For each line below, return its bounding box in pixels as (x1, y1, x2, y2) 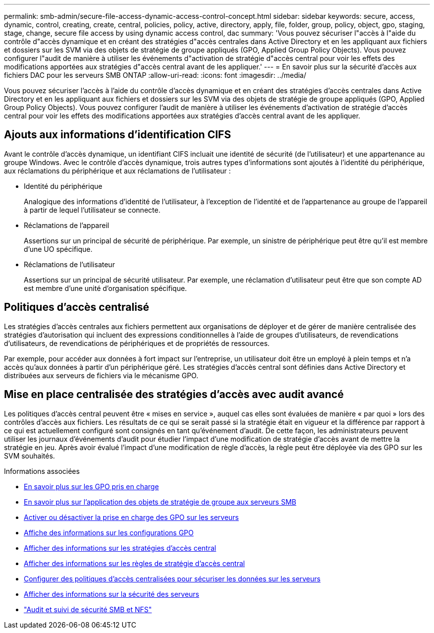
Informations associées (4, 466, 80, 475)
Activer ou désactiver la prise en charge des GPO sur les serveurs (24, 513, 239, 521)
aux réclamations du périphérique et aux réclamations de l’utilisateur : (4, 166, 231, 175)
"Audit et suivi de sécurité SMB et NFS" (24, 605, 152, 614)
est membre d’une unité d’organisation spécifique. (24, 284, 187, 292)
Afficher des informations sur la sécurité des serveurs (24, 589, 200, 598)
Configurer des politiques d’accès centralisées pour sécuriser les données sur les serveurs (24, 574, 321, 583)
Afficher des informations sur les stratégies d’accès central (24, 543, 217, 552)
